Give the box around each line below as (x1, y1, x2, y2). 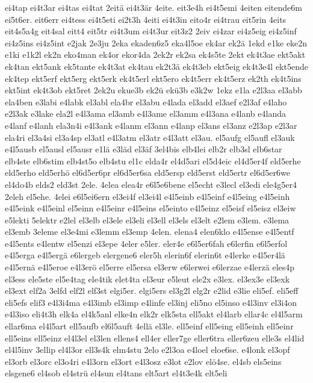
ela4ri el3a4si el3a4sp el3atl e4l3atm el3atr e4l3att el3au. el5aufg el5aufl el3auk (5, 131, 295, 143)
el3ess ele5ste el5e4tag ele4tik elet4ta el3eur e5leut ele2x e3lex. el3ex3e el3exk (5, 272, 290, 285)
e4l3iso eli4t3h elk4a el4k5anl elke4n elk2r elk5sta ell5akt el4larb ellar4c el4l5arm (5, 308, 303, 320)
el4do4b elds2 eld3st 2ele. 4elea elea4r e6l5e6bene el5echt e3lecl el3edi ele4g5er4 (5, 178, 297, 190)
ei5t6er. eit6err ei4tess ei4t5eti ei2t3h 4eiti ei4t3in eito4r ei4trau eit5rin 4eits (5, 13, 287, 25)
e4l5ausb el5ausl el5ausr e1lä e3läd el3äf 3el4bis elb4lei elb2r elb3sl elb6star (5, 143, 282, 155)
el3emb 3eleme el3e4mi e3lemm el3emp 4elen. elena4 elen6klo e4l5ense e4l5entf (5, 225, 294, 238)
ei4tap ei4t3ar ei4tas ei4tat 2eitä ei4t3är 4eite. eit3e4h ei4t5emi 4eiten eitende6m (5, 1, 302, 13)
